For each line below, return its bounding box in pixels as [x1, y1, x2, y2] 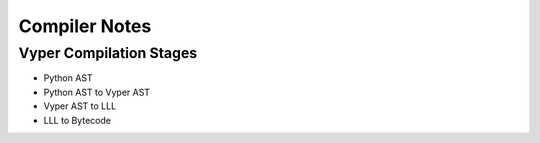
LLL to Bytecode [43, 114, 112, 126]
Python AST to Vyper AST [43, 86, 150, 98]
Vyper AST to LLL [43, 100, 117, 112]
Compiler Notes [18, 15, 152, 37]
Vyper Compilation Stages [18, 44, 198, 62]
